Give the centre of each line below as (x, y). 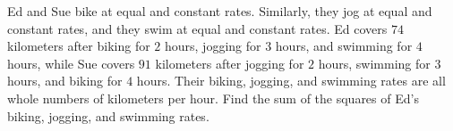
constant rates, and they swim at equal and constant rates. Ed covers (197, 28)
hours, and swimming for (344, 46)
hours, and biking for (65, 81)
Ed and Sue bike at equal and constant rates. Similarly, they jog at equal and (220, 11)
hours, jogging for (213, 46)
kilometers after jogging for (230, 63)
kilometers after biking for (79, 46)
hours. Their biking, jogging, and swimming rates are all (291, 81)
